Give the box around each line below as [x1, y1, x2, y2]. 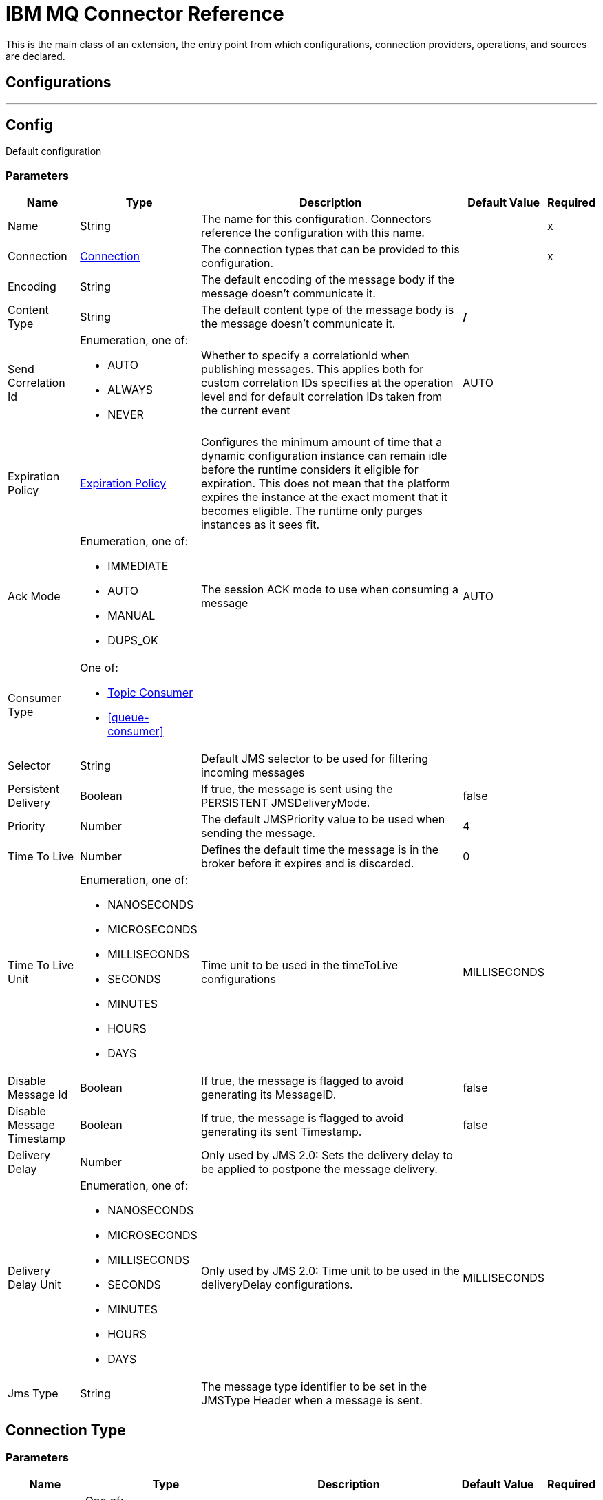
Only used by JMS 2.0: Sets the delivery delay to [201, 1148, 453, 1163]
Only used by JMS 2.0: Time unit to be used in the [201, 1264, 460, 1278]
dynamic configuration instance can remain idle [201, 449, 447, 463]
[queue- [107, 710, 149, 725]
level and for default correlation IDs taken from [201, 390, 443, 404]
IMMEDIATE [107, 559, 169, 573]
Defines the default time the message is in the [201, 843, 439, 857]
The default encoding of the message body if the [201, 273, 455, 287]
